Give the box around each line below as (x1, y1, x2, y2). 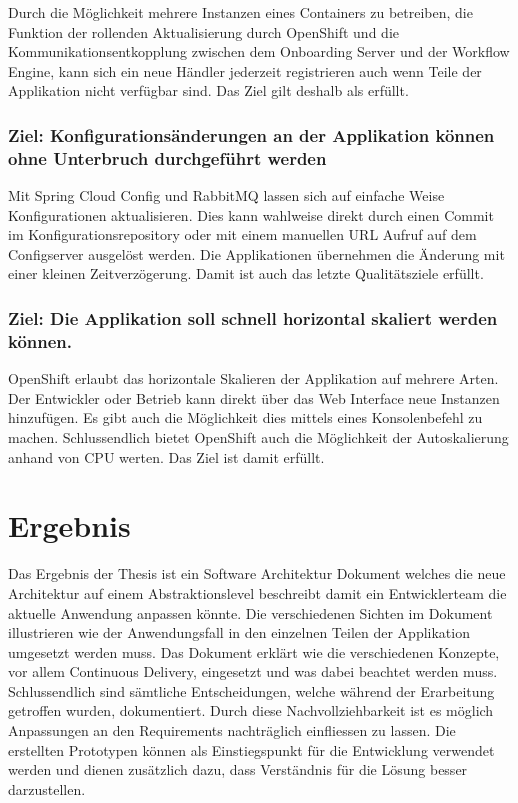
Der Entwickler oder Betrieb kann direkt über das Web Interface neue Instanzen (8, 387, 500, 408)
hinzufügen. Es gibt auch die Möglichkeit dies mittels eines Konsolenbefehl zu (8, 407, 483, 428)
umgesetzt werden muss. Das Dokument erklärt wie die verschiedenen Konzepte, (8, 641, 500, 662)
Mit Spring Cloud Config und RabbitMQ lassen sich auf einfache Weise (8, 185, 445, 206)
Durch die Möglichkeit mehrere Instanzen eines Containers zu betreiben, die (8, 2, 473, 22)
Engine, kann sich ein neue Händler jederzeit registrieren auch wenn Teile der (8, 60, 482, 81)
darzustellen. (8, 778, 86, 799)
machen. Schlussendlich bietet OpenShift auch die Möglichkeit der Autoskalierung (8, 427, 509, 447)
